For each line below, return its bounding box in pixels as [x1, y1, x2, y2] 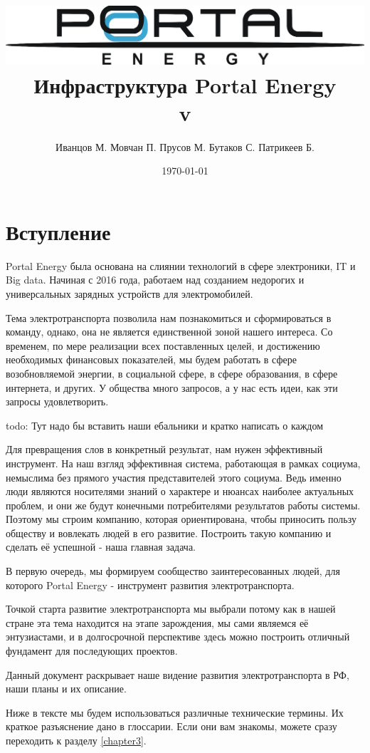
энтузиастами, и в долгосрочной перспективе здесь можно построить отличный [6, 629, 350, 644]
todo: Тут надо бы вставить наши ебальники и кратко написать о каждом [6, 417, 324, 432]
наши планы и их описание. [6, 681, 127, 696]
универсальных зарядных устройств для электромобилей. [6, 286, 253, 301]
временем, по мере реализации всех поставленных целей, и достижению [6, 338, 320, 353]
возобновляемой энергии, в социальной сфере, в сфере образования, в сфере [6, 365, 338, 380]
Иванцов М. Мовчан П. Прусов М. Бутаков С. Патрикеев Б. [55, 139, 314, 154]
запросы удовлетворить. [6, 394, 109, 409]
